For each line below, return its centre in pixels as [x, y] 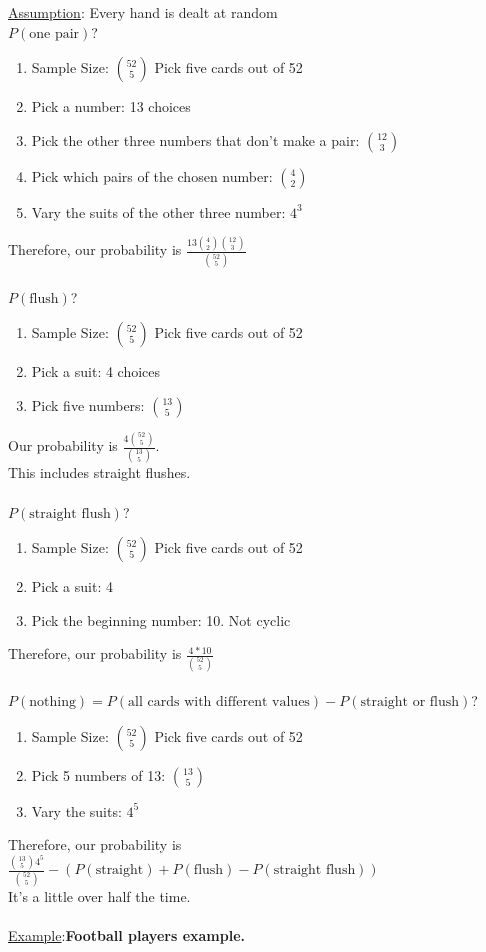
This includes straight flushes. [99, 472]
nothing [52, 702]
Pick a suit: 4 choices [96, 371]
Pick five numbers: [88, 404]
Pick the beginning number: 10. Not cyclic [161, 619]
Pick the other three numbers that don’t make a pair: [195, 139]
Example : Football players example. [126, 934]
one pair [54, 33]
